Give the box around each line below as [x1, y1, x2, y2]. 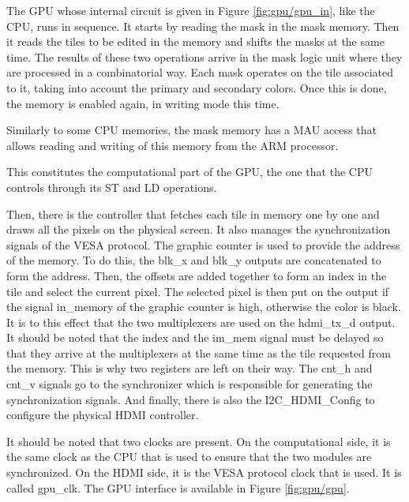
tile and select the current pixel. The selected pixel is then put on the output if [6, 283, 389, 299]
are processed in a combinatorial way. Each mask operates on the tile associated [6, 64, 393, 81]
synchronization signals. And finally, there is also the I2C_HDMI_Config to [6, 391, 375, 407]
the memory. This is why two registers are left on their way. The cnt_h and [6, 360, 373, 376]
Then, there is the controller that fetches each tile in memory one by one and [6, 205, 380, 222]
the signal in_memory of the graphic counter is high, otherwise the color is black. [6, 298, 401, 315]
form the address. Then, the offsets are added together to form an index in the [6, 267, 387, 283]
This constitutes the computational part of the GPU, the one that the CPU [6, 163, 373, 180]
